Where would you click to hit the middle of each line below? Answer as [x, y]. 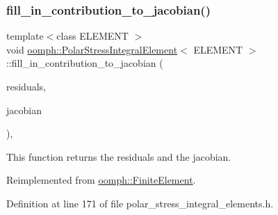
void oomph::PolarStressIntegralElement [92, 49]
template [25, 36]
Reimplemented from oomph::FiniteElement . [101, 180]
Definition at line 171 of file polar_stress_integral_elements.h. [140, 203]
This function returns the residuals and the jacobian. [119, 156]
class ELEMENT [92, 36]
